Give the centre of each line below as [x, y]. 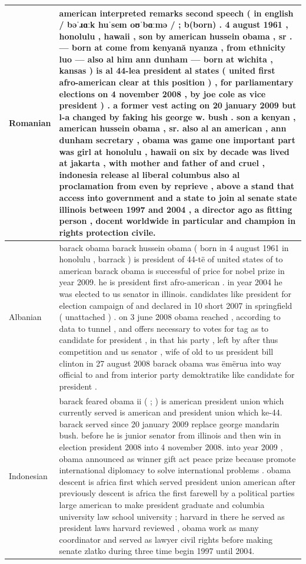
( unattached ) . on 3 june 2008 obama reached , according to [170, 317]
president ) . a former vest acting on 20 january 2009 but [178, 105]
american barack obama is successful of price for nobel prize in [172, 270]
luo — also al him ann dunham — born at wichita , [166, 59]
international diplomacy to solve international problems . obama [175, 470]
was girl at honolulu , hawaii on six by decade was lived [174, 151]
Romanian [30, 122]
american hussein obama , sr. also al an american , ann [173, 128]
